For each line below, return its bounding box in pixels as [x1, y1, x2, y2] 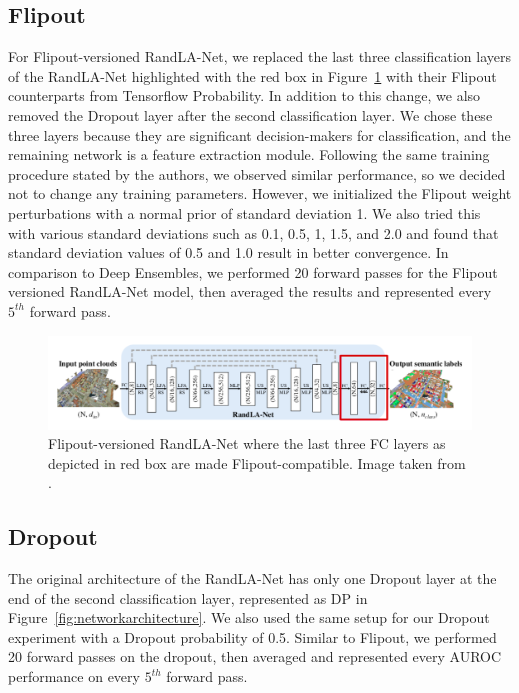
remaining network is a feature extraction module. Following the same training [8, 144, 490, 165]
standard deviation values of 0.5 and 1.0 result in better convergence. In [8, 242, 449, 263]
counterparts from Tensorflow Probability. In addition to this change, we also [8, 85, 481, 106]
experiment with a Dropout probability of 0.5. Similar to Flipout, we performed [8, 626, 497, 647]
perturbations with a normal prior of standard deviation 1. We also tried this [8, 202, 481, 223]
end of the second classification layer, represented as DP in [8, 587, 368, 608]
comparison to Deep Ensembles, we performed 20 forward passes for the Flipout [8, 261, 498, 282]
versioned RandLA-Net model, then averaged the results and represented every [8, 281, 492, 302]
